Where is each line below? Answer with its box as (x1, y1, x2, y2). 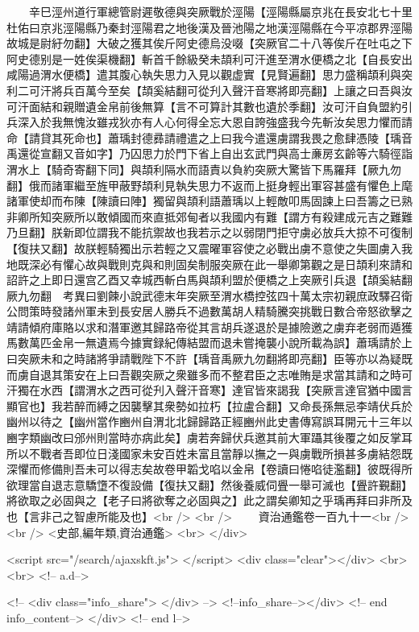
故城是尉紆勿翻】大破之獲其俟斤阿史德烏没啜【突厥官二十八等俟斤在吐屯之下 (6, 35, 413, 52)
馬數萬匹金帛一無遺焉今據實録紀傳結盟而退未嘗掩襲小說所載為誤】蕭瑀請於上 (6, 334, 413, 351)
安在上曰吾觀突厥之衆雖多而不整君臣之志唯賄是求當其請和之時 (73, 366, 401, 382)
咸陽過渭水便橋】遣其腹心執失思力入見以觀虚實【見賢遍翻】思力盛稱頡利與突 (6, 66, 413, 83)
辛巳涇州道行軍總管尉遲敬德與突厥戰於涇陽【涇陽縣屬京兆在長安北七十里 (28, 3, 413, 19)
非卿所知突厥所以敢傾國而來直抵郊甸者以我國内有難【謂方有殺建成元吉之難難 (6, 208, 413, 225)
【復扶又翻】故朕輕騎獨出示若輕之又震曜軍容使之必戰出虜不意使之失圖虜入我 (6, 239, 413, 256)
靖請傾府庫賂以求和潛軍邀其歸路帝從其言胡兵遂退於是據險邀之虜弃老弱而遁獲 (6, 318, 413, 335)
